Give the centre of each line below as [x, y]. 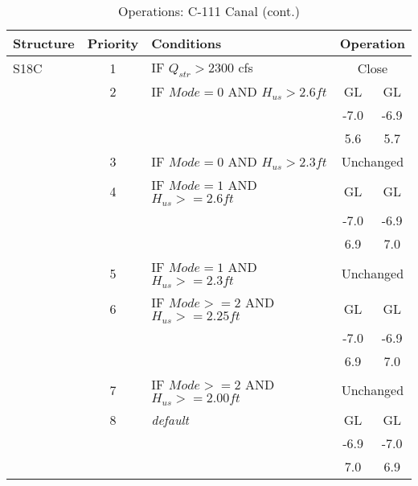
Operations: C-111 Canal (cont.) [209, 11]
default [170, 419]
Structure [44, 43]
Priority [113, 43]
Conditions [186, 43]
